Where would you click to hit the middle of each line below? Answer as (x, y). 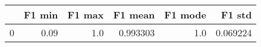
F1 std (236, 15)
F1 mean (134, 15)
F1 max (86, 15)
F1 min (41, 15)
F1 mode (185, 15)
